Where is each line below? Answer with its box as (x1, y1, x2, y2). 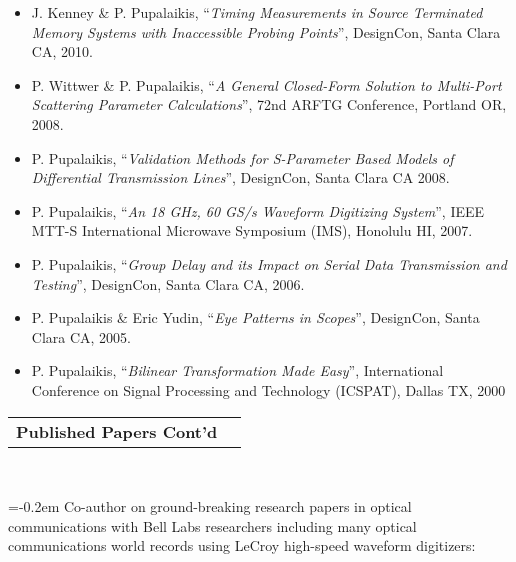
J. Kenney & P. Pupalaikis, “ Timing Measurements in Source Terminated (31, 2, 483, 22)
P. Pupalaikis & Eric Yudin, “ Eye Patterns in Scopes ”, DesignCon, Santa (31, 307, 480, 328)
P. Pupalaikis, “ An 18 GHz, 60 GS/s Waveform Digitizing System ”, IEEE (31, 200, 485, 221)
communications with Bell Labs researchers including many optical (8, 515, 417, 536)
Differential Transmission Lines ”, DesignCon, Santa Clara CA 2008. (31, 167, 450, 188)
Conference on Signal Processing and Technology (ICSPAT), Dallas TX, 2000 (31, 379, 506, 400)
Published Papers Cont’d (16, 419, 218, 443)
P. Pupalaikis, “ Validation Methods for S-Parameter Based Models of (31, 147, 454, 168)
